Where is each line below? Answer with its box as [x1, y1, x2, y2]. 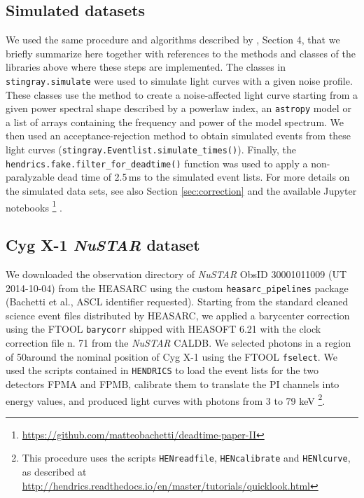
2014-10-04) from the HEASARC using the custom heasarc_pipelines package [6, 280, 349, 295]
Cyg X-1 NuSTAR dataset [6, 234, 200, 256]
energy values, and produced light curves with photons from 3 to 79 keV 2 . [6, 391, 325, 408]
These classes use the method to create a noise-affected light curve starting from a [6, 87, 358, 102]
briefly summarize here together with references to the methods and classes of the [6, 46, 356, 60]
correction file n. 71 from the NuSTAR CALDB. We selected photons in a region [6, 336, 351, 350]
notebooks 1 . [6, 198, 63, 214]
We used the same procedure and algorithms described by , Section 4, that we [6, 32, 340, 47]
